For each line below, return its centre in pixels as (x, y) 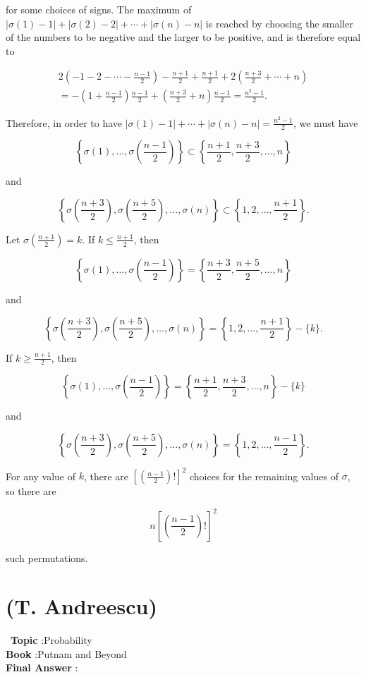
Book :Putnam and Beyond (66, 653)
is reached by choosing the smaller (279, 23)
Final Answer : (42, 667)
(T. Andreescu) (81, 606)
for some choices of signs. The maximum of (99, 9)
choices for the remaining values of (264, 476)
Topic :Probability (51, 640)
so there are (31, 491)
